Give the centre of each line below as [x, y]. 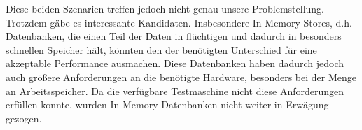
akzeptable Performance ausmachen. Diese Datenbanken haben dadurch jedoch [175, 63]
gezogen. [24, 118]
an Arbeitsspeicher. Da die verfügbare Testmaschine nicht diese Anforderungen [175, 91]
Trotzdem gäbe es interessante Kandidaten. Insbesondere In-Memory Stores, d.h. [179, 22]
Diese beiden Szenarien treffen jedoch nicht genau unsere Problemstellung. [165, 8]
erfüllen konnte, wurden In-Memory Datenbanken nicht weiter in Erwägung [167, 104]
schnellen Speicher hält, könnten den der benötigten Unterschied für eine [161, 49]
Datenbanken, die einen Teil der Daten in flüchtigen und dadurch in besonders [174, 36]
